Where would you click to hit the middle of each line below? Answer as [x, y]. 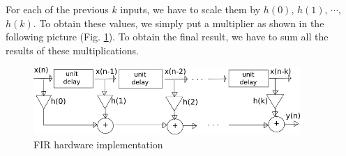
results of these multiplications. [72, 50]
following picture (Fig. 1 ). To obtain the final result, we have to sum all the [167, 37]
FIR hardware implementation [98, 144]
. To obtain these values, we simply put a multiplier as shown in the [179, 23]
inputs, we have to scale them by [190, 9]
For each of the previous [57, 9]
